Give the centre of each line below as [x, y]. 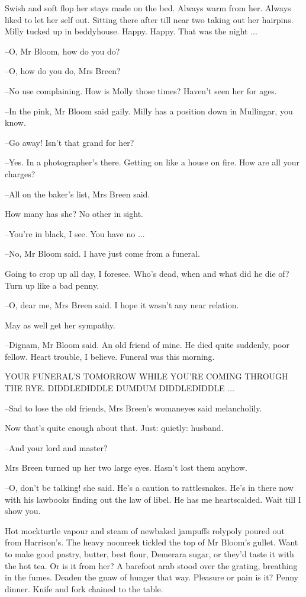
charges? [20, 173]
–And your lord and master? [56, 447]
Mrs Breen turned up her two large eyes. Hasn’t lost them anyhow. [126, 467]
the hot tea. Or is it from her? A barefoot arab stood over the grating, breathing [151, 565]
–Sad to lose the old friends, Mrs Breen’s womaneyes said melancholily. [133, 408]
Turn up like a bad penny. [52, 285]
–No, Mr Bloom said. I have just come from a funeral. [102, 253]
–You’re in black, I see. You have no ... [75, 233]
